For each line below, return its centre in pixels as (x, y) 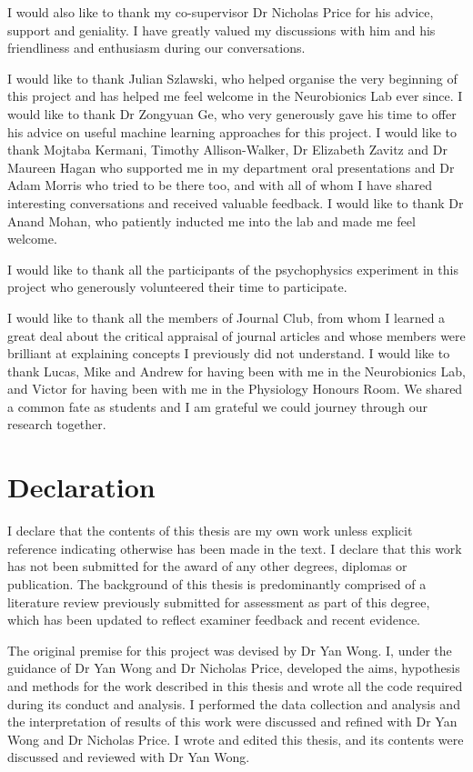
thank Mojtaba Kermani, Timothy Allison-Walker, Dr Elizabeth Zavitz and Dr (227, 150)
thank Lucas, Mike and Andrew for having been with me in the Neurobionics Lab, (236, 371)
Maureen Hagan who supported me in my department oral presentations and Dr (231, 167)
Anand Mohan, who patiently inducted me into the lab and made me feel (211, 221)
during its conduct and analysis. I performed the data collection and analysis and (234, 703)
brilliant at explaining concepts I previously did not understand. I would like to (229, 353)
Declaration (81, 487)
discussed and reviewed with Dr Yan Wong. (129, 757)
